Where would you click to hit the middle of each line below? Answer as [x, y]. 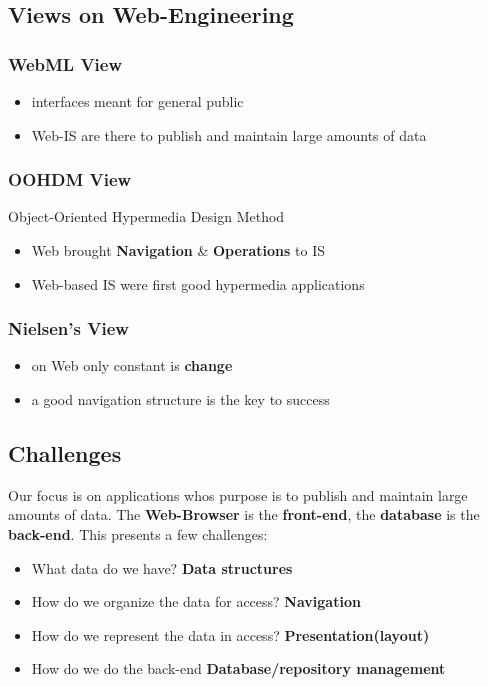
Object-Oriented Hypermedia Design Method [146, 216]
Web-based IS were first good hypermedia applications [198, 283]
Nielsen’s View [68, 328]
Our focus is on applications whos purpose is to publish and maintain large [238, 494]
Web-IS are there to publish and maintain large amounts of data [229, 134]
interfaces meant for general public [137, 101]
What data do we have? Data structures [162, 567]
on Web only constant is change [132, 365]
